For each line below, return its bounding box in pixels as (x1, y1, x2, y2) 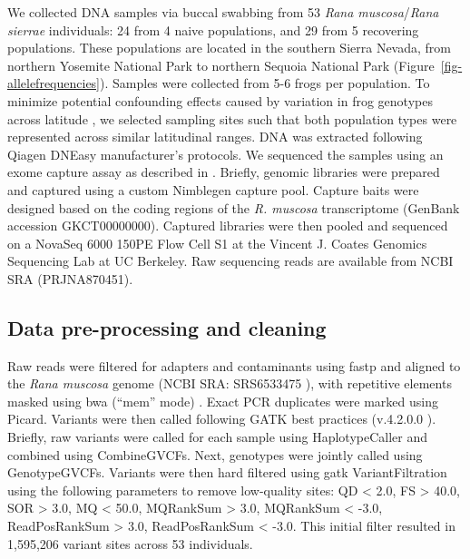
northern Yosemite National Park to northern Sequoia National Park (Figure (7, 55, 435, 74)
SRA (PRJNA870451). (7, 269, 133, 288)
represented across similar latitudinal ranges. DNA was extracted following (7, 127, 423, 146)
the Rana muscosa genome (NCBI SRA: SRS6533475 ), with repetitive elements (7, 374, 452, 393)
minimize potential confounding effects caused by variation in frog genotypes (7, 91, 433, 110)
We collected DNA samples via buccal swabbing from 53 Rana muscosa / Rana (7, 3, 439, 21)
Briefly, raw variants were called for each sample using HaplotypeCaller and (7, 427, 428, 446)
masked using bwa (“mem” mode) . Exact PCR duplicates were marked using (7, 391, 438, 410)
